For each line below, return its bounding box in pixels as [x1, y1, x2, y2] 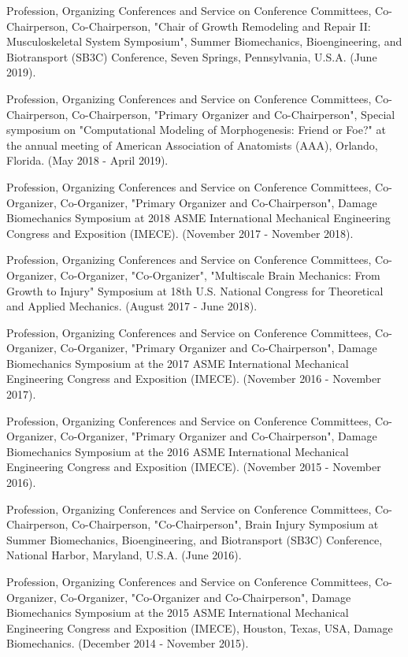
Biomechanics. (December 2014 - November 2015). [6, 635, 249, 651]
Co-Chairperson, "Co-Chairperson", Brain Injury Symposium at [72, 516, 379, 533]
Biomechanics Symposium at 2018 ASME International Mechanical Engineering [6, 210, 391, 226]
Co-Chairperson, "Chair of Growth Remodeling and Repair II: [72, 17, 371, 34]
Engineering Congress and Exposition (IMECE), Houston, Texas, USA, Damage [6, 619, 393, 636]
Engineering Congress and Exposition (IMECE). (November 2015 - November [6, 458, 381, 475]
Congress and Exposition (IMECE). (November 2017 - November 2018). [6, 225, 354, 241]
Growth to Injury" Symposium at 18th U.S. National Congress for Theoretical [6, 282, 384, 299]
